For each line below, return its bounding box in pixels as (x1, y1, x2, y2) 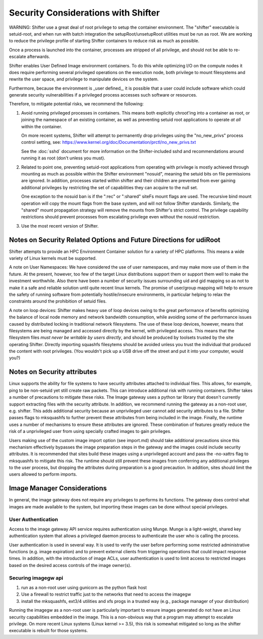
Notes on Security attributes (9, 368, 97, 376)
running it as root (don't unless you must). (21, 155, 106, 161)
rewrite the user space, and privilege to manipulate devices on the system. (9, 76, 159, 82)
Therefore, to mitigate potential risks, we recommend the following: (9, 101, 144, 107)
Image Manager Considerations (9, 484, 107, 492)
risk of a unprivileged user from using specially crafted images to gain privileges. (9, 428, 171, 434)
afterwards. (27, 54, 51, 59)
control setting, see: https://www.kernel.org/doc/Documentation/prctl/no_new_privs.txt (21, 139, 196, 145)
